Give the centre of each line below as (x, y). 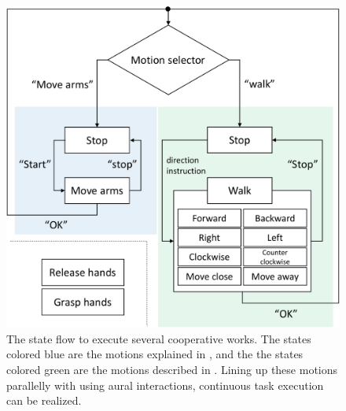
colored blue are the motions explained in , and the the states (155, 354)
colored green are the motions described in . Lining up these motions (172, 370)
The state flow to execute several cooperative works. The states (159, 338)
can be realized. (44, 400)
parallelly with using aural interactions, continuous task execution (165, 385)
